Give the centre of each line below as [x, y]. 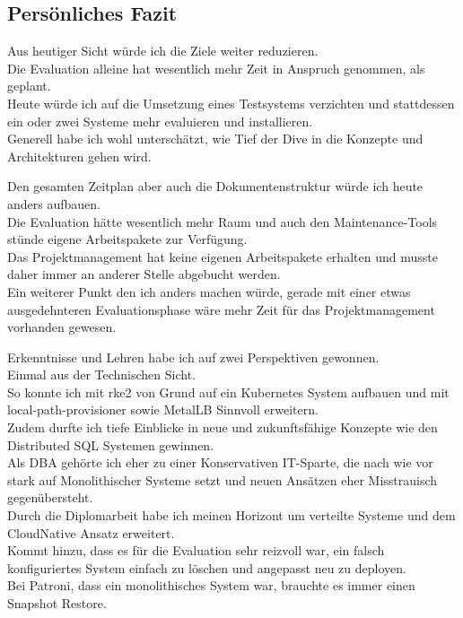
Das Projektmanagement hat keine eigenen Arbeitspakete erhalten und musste [223, 256]
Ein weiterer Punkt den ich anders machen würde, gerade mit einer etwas [209, 291]
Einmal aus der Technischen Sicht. [101, 374]
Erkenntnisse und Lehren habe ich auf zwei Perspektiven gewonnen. [193, 357]
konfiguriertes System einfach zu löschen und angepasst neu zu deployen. [207, 567]
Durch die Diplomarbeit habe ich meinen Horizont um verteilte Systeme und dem [231, 515]
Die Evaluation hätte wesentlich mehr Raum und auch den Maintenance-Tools [223, 221]
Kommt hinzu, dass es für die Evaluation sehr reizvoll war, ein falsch [196, 550]
